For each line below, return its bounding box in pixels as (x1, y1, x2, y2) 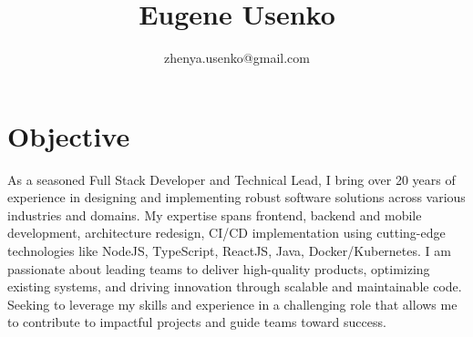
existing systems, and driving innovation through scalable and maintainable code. (7, 277, 462, 296)
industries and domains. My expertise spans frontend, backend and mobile (7, 205, 422, 224)
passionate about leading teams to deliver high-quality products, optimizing (7, 259, 430, 278)
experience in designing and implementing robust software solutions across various (7, 188, 466, 207)
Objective (7, 117, 130, 154)
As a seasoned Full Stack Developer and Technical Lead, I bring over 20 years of (7, 169, 456, 189)
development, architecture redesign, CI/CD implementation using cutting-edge (7, 223, 446, 242)
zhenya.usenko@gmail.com (164, 48, 310, 67)
